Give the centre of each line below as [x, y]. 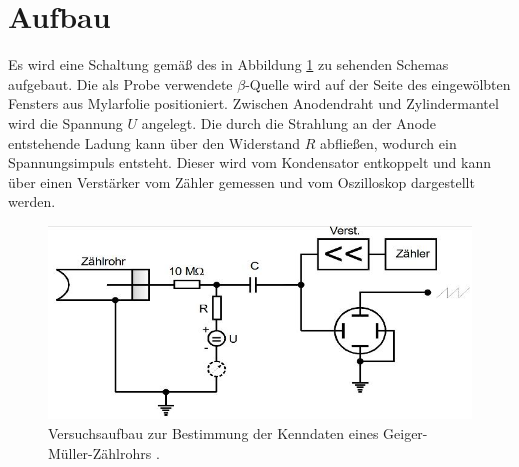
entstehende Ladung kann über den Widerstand [154, 142]
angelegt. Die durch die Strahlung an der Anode [289, 122]
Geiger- [405, 432]
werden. [32, 201]
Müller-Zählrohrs [100, 452]
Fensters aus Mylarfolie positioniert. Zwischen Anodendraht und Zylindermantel [253, 103]
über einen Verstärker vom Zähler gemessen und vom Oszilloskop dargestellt [241, 181]
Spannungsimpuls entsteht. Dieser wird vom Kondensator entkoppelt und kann [249, 162]
